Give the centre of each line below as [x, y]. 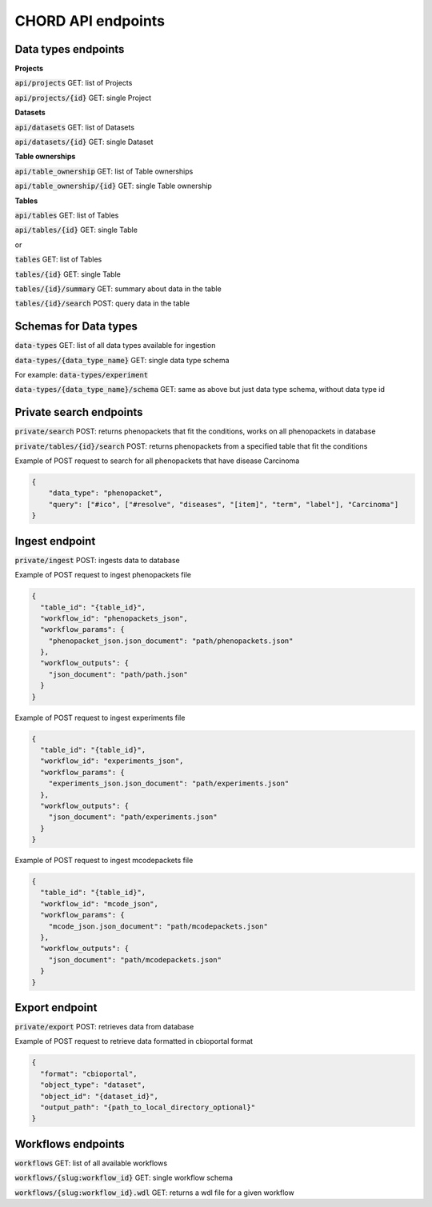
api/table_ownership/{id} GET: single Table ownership [113, 186]
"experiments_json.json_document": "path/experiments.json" [169, 783]
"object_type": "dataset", [93, 1085]
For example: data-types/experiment [82, 375]
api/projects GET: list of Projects [74, 83]
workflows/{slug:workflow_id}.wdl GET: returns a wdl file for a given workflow [155, 1193]
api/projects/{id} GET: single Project [83, 98]
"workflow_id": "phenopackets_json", [114, 618]
